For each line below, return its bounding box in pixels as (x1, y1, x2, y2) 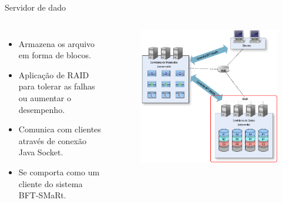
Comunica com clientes (18, 123, 101, 135)
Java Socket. (18, 146, 63, 158)
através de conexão (18, 134, 87, 147)
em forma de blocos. (18, 49, 91, 61)
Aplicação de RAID (18, 68, 89, 81)
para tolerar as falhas (18, 80, 95, 92)
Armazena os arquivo (18, 37, 95, 49)
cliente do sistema (18, 177, 83, 189)
